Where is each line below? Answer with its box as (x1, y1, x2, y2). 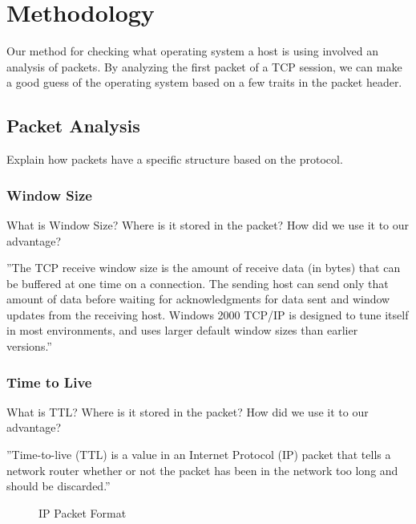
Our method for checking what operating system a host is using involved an (6, 43, 379, 59)
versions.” (6, 338, 52, 355)
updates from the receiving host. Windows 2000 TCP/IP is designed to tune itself (6, 306, 409, 323)
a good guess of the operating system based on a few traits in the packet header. (6, 74, 402, 91)
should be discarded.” (6, 477, 111, 494)
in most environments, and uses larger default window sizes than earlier (6, 322, 358, 339)
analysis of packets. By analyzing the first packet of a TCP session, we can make (6, 58, 402, 75)
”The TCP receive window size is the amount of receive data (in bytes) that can (6, 259, 401, 276)
